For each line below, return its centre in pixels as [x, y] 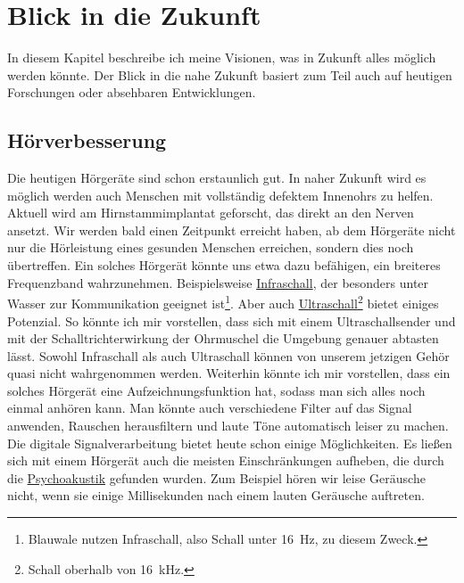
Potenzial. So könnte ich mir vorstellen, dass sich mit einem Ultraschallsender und [232, 320]
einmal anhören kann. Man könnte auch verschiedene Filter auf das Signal [210, 408]
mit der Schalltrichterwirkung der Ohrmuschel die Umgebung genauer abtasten [223, 338]
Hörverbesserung [87, 140]
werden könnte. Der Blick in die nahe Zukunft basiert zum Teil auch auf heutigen [230, 74]
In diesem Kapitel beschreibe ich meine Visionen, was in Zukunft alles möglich [222, 57]
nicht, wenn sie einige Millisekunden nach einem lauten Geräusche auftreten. [216, 495]
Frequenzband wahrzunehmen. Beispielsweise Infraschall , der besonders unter [218, 282]
